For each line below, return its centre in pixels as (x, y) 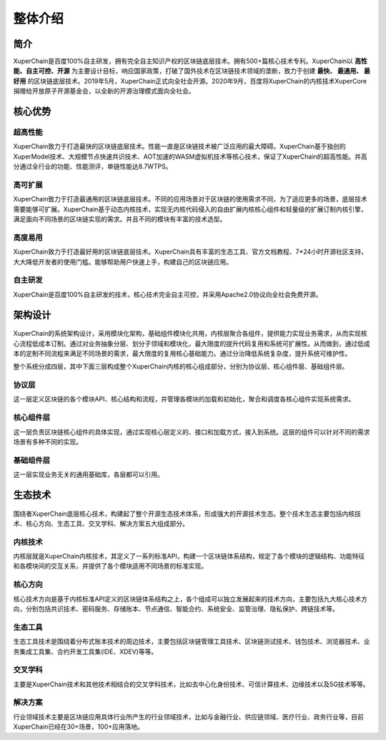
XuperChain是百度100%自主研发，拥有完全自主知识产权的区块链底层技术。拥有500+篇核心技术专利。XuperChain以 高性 (190, 61)
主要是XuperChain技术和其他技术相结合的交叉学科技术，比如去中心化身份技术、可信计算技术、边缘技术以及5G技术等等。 (191, 684)
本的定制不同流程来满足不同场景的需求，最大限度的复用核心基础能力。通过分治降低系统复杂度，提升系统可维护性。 (182, 353)
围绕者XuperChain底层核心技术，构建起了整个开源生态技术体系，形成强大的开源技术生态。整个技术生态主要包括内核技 (187, 514)
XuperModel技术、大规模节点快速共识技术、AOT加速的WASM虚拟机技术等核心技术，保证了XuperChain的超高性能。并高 (190, 156)
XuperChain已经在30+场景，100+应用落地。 (79, 727)
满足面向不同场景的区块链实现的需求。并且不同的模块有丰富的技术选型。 (120, 219)
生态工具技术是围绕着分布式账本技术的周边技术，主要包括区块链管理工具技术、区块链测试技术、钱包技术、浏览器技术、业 (192, 641)
